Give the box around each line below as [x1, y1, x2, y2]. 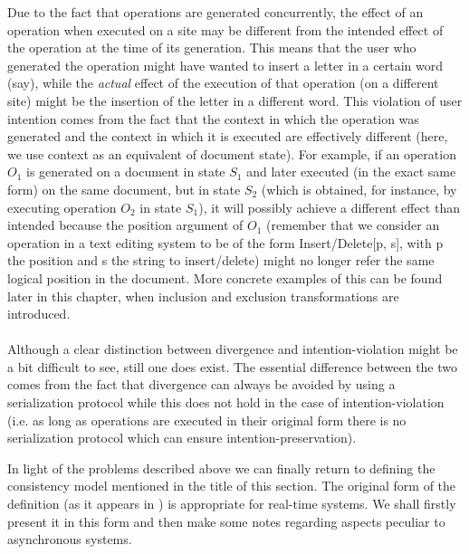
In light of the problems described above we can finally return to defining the [7, 458, 435, 477]
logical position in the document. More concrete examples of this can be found [7, 268, 443, 287]
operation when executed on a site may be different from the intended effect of [7, 20, 444, 39]
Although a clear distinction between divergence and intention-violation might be [7, 339, 458, 358]
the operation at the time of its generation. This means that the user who [7, 38, 416, 57]
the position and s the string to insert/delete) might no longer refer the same [7, 251, 435, 270]
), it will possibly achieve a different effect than [198, 197, 460, 216]
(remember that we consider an [266, 215, 440, 234]
